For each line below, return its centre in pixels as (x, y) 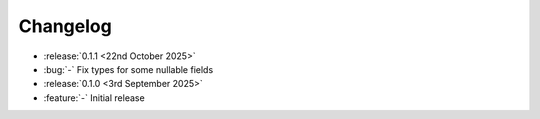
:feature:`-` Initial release (94, 97)
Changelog (65, 26)
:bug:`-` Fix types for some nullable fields (128, 69)
